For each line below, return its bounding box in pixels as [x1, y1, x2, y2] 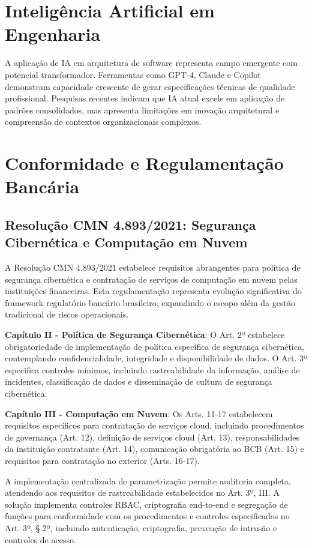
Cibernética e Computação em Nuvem [5, 233, 248, 251]
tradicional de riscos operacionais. [5, 308, 129, 321]
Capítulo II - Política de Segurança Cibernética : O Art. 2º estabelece [5, 328, 285, 340]
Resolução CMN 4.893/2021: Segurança [5, 215, 256, 233]
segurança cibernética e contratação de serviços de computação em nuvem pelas [5, 272, 298, 285]
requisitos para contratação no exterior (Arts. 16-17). [5, 454, 200, 466]
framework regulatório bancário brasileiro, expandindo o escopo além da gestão [5, 296, 295, 309]
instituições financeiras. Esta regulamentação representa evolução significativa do [5, 285, 302, 297]
